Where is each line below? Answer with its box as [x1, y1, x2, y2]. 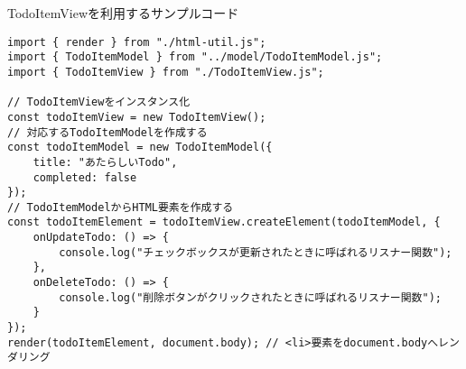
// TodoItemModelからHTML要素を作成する [7, 200, 234, 214]
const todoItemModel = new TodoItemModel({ [7, 141, 273, 154]
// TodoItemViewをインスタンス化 [7, 96, 191, 109]
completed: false [33, 171, 137, 184]
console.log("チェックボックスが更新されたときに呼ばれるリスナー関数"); [59, 245, 452, 259]
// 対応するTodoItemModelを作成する [7, 125, 208, 139]
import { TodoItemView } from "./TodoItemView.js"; [7, 65, 324, 78]
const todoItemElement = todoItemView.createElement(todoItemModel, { [7, 216, 441, 229]
